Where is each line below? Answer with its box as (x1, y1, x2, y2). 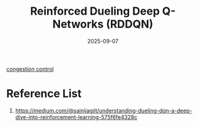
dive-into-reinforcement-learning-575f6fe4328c (15, 113, 138, 120)
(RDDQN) (106, 17, 154, 31)
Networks (52, 17, 104, 31)
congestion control (6, 65, 54, 73)
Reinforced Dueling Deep (30, 4, 160, 18)
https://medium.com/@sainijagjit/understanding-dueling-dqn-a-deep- (15, 107, 193, 114)
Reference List (6, 87, 81, 101)
